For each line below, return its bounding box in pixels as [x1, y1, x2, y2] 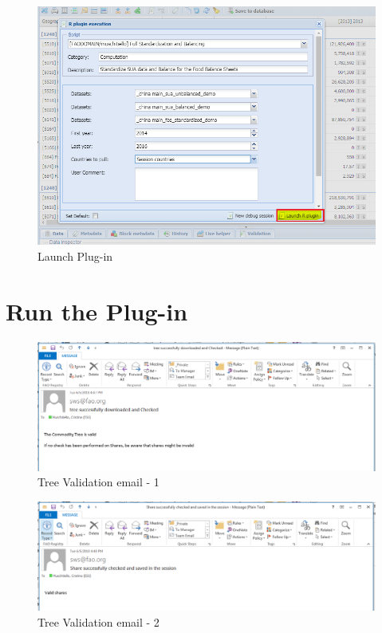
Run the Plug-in [6, 294, 188, 327]
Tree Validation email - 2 [37, 613, 159, 630]
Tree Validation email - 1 [37, 474, 159, 490]
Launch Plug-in [37, 248, 113, 265]
